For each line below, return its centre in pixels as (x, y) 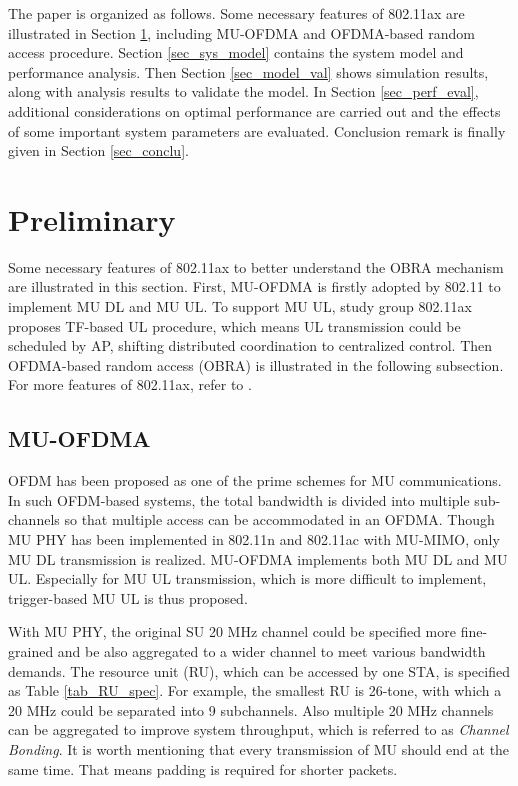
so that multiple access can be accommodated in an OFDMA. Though (279, 519)
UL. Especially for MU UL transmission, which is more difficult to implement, (247, 578)
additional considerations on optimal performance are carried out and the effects (254, 110)
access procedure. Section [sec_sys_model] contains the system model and (236, 52)
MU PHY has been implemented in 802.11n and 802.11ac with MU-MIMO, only (254, 539)
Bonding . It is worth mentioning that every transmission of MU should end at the (259, 748)
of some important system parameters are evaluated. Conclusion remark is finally (257, 130)
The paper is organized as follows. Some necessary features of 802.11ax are (236, 13)
